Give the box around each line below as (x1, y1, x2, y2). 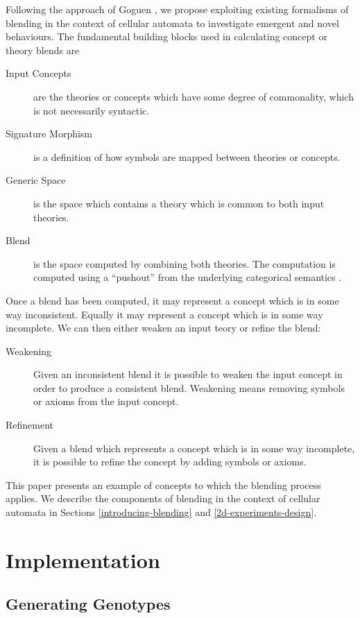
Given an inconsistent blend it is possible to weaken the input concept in (33, 367, 343, 381)
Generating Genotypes (6, 593, 171, 615)
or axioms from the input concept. (33, 394, 179, 409)
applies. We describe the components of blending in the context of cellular (6, 491, 320, 506)
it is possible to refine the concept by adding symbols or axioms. (33, 454, 307, 469)
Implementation (6, 545, 160, 574)
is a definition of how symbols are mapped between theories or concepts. (33, 149, 341, 164)
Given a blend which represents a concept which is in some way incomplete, (33, 440, 355, 455)
